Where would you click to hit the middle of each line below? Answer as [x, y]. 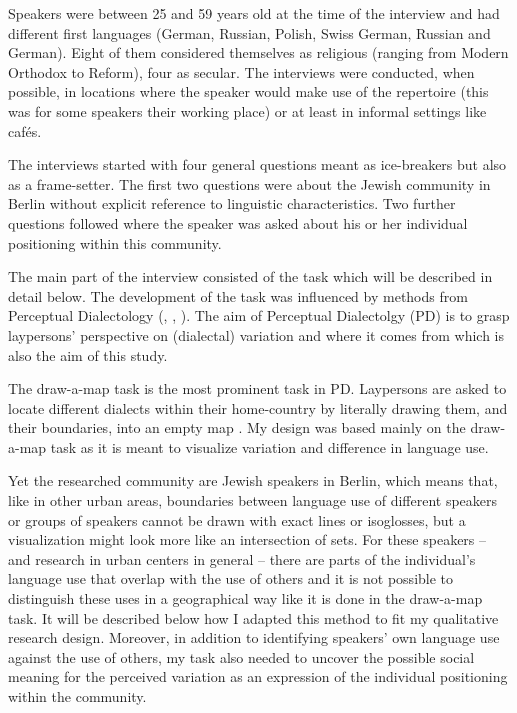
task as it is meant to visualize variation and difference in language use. [269, 446]
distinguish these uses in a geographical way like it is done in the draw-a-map [245, 598]
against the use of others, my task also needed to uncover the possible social [241, 656]
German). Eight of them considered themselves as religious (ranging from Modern [258, 52]
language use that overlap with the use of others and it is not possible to [231, 578]
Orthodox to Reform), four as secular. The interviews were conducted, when [241, 71]
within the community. [77, 696]
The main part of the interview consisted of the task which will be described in [250, 276]
